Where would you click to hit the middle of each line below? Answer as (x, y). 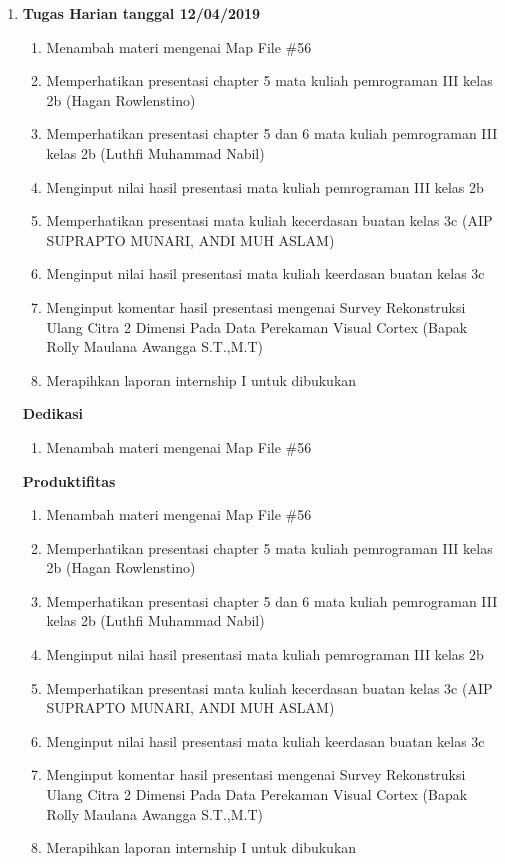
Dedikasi (53, 413)
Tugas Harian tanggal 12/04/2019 (141, 13)
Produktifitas (69, 480)
